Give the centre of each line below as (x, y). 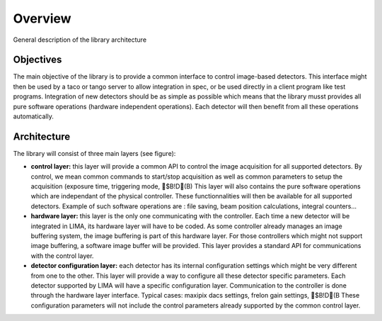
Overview (42, 18)
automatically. (34, 116)
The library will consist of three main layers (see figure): (94, 153)
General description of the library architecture (80, 40)
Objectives (37, 60)
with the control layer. (62, 256)
